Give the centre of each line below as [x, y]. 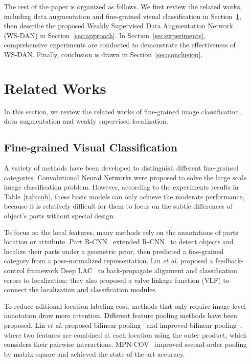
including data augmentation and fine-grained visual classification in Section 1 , [123, 16]
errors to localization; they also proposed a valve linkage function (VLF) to [117, 280]
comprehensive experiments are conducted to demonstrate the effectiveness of [120, 45]
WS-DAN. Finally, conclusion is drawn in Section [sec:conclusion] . [103, 54]
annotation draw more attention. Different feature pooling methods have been [121, 315]
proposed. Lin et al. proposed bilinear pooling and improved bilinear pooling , [123, 325]
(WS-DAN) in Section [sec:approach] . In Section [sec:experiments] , [105, 35]
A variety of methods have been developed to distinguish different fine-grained [121, 168]
